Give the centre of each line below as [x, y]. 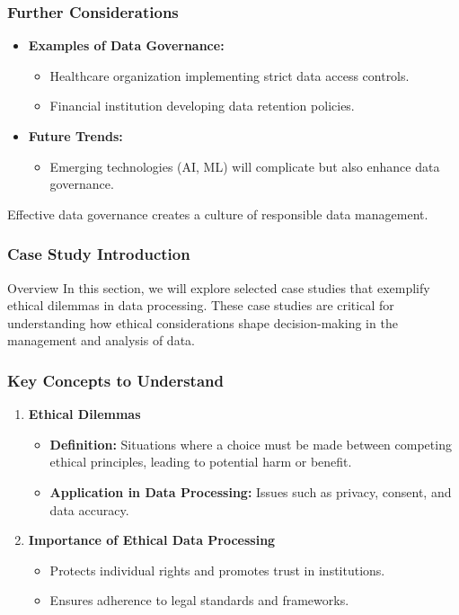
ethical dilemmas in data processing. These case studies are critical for [201, 305]
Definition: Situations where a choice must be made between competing [251, 444]
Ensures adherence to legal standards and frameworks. [199, 600]
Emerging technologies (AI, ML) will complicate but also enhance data [245, 166]
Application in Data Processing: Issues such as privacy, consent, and [251, 491]
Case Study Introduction [99, 254]
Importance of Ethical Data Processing [152, 540]
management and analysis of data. [101, 340]
